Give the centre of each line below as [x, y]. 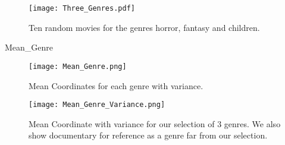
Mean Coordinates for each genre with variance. [116, 85]
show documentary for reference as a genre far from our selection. [148, 135]
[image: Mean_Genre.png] [78, 66]
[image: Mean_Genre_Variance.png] [97, 105]
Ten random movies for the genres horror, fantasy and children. [144, 27]
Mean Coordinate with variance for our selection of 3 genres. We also [155, 123]
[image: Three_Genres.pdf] [82, 8]
